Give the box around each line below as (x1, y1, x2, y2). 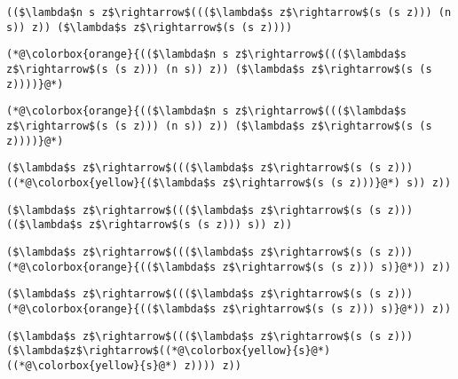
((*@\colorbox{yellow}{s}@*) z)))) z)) (6, 359, 241, 372)
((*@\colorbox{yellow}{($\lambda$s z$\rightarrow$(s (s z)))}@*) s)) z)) (6, 176, 452, 189)
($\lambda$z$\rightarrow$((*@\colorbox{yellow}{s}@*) (6, 344, 331, 358)
